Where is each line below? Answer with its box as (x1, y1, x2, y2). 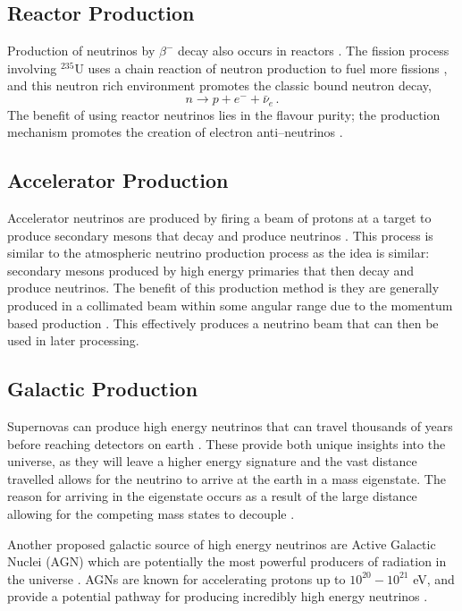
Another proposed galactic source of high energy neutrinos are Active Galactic (7, 534, 436, 553)
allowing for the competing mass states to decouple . (7, 504, 295, 522)
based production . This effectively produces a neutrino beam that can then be (7, 313, 439, 332)
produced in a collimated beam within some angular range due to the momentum (7, 296, 453, 315)
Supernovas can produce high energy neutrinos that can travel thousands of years (7, 417, 453, 435)
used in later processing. (7, 331, 139, 350)
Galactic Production (7, 375, 198, 403)
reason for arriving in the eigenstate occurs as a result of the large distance (7, 487, 417, 505)
